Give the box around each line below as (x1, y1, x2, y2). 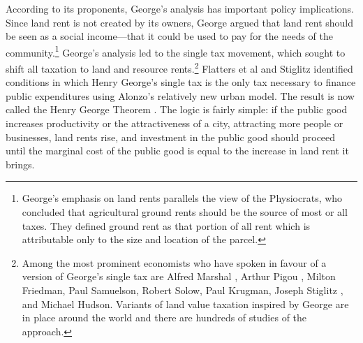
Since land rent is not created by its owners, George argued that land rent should (6, 15, 354, 29)
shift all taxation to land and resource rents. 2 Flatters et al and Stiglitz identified (6, 59, 353, 75)
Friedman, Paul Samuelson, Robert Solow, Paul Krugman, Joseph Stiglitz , (22, 283, 343, 297)
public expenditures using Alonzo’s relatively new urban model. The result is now (6, 88, 355, 103)
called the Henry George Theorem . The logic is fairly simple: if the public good (6, 102, 348, 117)
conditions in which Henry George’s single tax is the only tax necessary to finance (6, 75, 356, 89)
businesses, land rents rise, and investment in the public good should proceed (6, 129, 336, 144)
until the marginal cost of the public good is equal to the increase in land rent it (6, 143, 349, 158)
